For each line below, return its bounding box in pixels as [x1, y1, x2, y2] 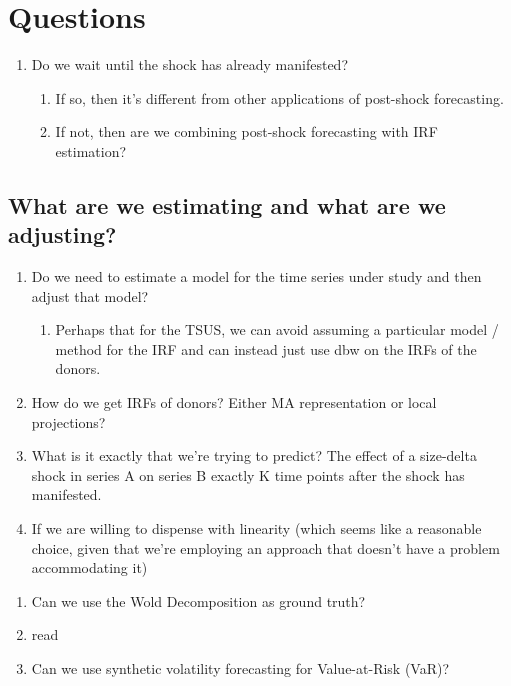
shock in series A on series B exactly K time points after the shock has [31, 464, 465, 485]
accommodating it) [31, 557, 148, 578]
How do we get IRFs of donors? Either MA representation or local [31, 392, 437, 413]
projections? [31, 411, 106, 432]
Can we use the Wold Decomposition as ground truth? [31, 590, 366, 611]
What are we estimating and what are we [8, 189, 446, 220]
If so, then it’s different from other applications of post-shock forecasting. [55, 87, 504, 108]
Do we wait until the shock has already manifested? [31, 54, 349, 75]
